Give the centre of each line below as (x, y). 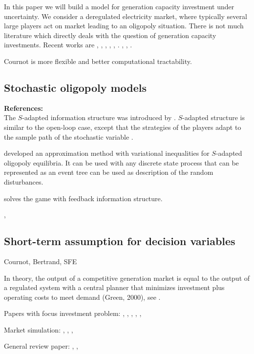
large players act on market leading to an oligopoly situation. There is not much (124, 26)
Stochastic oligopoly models (75, 87)
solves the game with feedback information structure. (83, 198)
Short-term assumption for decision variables (120, 241)
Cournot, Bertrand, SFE (41, 261)
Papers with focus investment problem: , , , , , (73, 313)
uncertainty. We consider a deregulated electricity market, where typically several (126, 16)
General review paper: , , (41, 346)
